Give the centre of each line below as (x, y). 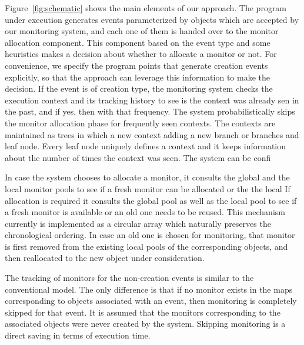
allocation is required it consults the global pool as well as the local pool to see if (151, 200)
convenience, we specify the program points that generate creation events (136, 65)
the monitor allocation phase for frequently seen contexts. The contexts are (140, 123)
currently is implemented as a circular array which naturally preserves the (138, 223)
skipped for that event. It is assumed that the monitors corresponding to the (143, 312)
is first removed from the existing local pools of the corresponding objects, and (146, 246)
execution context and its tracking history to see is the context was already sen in (152, 100)
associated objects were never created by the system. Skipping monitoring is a (145, 324)
